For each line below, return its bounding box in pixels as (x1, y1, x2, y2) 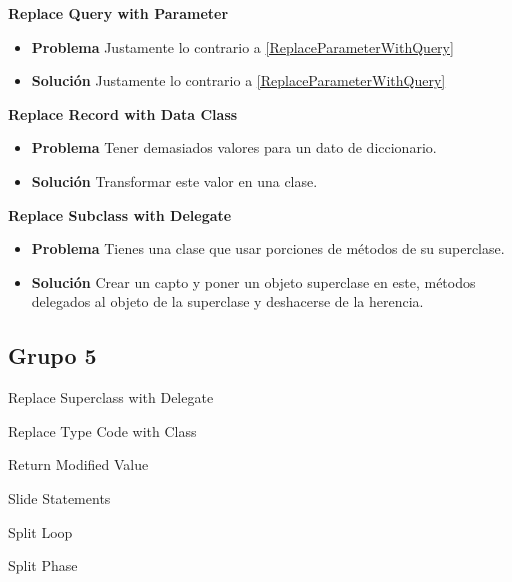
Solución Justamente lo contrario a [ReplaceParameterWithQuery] (31, 70, 446, 91)
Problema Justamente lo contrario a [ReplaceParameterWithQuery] (31, 36, 454, 57)
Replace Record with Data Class (8, 103, 238, 124)
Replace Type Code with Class (8, 420, 197, 441)
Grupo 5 (8, 340, 97, 371)
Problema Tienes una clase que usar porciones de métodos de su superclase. (31, 238, 505, 259)
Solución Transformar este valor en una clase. (31, 170, 318, 191)
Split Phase (8, 555, 78, 576)
